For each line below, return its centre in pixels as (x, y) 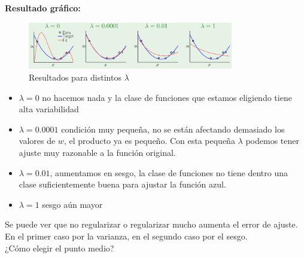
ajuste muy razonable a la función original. (97, 152)
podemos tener (272, 141)
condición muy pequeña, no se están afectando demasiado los (173, 129)
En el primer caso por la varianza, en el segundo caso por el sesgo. (126, 236)
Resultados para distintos (75, 77)
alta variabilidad (49, 109)
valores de (37, 141)
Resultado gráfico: (43, 8)
